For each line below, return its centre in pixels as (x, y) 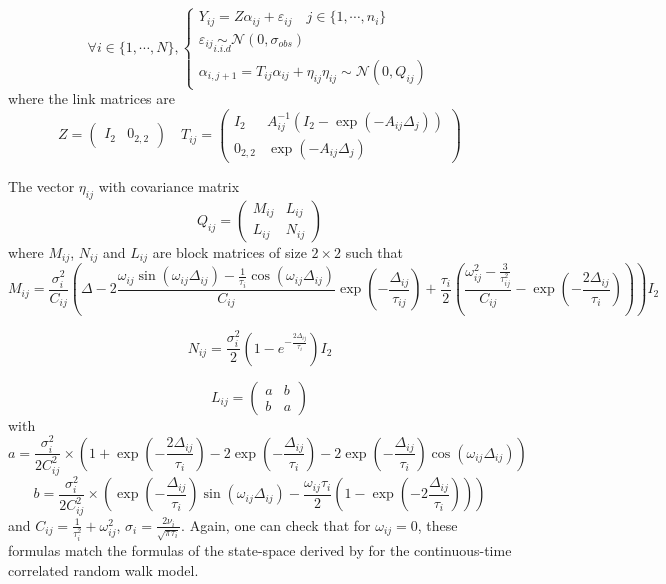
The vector (41, 186)
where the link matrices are (92, 98)
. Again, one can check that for (276, 524)
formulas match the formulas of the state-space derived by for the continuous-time (260, 549)
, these (437, 524)
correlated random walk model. (103, 569)
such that (374, 251)
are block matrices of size (229, 251)
